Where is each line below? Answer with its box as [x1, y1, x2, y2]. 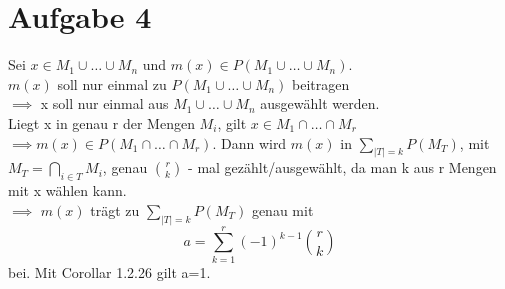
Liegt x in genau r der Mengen [8, 112, 195, 133]
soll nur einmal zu [57, 73, 167, 94]
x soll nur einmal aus [40, 93, 169, 114]
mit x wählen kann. [8, 180, 127, 201]
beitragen [292, 73, 350, 94]
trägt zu [90, 199, 140, 220]
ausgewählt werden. [260, 93, 380, 114]
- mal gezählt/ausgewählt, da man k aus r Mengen [188, 157, 497, 178]
